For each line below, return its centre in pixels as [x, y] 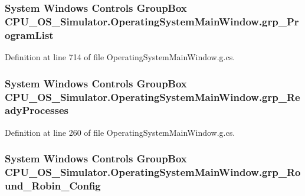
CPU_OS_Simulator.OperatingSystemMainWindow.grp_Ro [153, 172]
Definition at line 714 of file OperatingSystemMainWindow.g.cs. [120, 57]
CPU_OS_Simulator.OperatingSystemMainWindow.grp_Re [152, 97]
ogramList [29, 35]
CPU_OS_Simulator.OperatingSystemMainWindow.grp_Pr [152, 21]
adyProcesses [37, 110]
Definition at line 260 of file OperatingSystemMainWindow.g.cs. [120, 132]
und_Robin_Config [53, 186]
